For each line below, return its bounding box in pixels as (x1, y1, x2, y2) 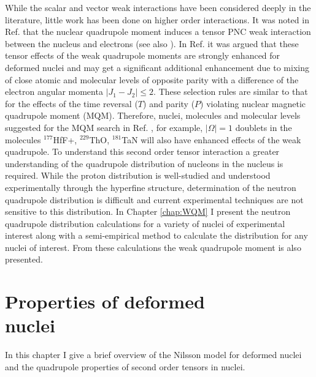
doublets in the (235, 121, 292, 133)
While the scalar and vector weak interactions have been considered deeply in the (5, 1, 311, 13)
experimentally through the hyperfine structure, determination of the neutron (5, 181, 296, 193)
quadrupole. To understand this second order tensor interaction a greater (5, 145, 280, 158)
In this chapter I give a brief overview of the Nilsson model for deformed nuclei (5, 348, 302, 361)
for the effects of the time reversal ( (5, 97, 138, 110)
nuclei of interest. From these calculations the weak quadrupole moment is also (5, 241, 301, 253)
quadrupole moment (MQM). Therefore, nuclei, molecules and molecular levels (5, 109, 301, 122)
